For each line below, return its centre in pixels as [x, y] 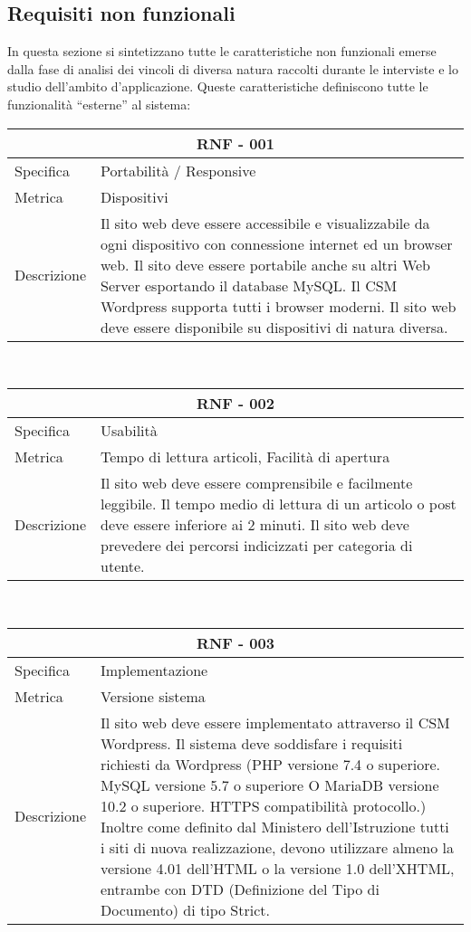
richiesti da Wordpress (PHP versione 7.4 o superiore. [270, 764]
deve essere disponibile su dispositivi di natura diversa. [274, 327]
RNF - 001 [235, 143]
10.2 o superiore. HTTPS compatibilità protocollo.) [264, 805]
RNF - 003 [235, 642]
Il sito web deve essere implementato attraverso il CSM [275, 722]
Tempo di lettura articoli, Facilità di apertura [245, 457]
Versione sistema [153, 696]
